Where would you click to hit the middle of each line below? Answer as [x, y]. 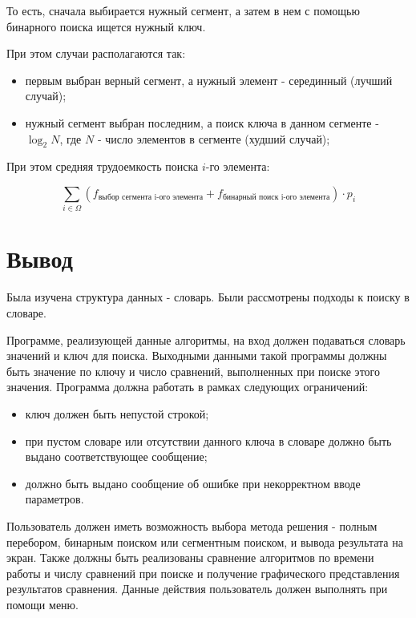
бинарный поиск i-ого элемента [276, 198]
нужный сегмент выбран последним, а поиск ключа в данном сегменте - [202, 122]
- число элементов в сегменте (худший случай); [214, 138]
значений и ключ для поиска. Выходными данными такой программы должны [197, 355]
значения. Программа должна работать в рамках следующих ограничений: [188, 387]
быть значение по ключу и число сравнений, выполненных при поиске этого [193, 371]
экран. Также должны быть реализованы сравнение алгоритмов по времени [190, 557]
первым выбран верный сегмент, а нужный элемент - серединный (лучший [209, 80]
